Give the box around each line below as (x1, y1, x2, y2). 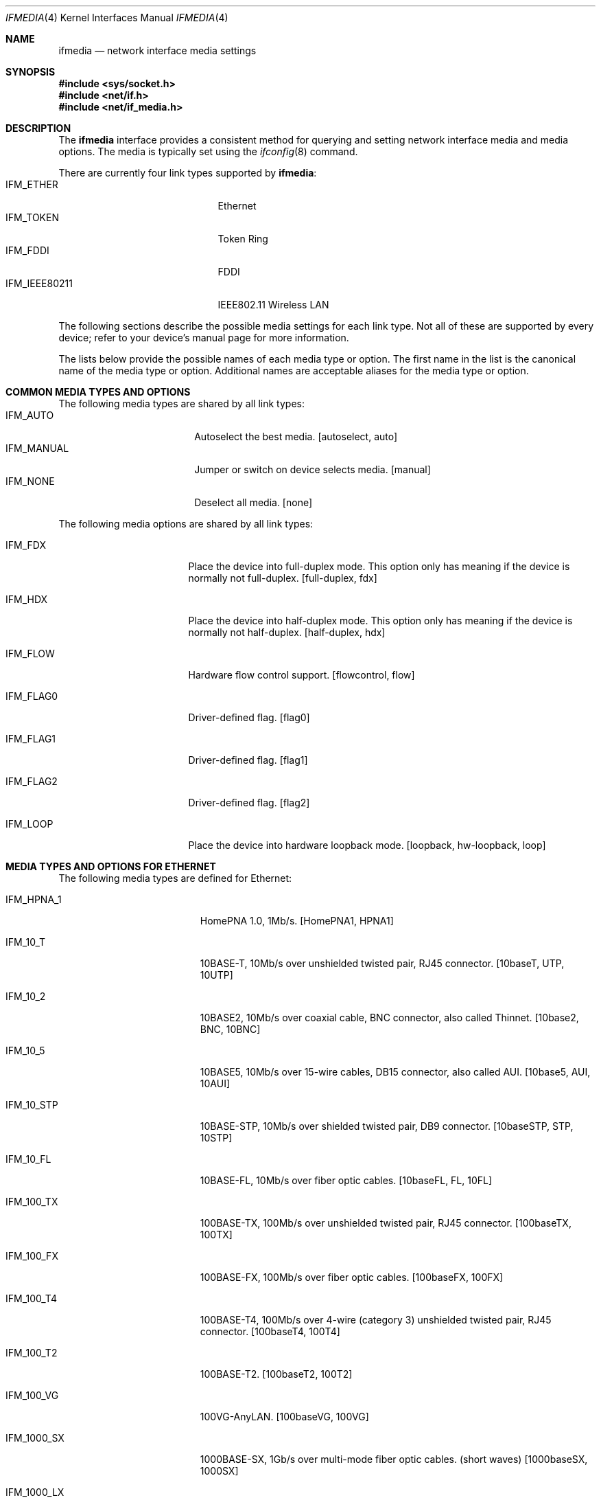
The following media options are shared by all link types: (58, 518, 314, 530)
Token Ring (217, 233, 268, 245)
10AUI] (200, 1078, 230, 1089)
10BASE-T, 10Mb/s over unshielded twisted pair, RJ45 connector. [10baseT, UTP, (200, 957, 565, 969)
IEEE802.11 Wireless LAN (217, 299, 329, 310)
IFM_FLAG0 (5, 690, 58, 702)
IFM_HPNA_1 (5, 894, 62, 905)
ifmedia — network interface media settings (58, 45, 257, 56)
